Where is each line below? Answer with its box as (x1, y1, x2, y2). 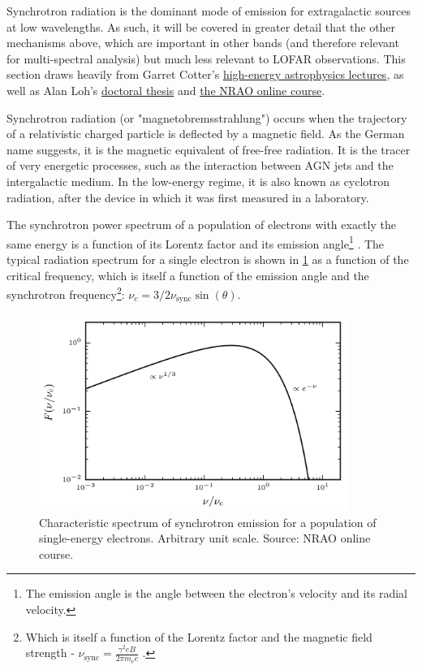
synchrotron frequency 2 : (6, 283, 125, 302)
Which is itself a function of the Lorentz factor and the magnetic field (25, 628, 372, 645)
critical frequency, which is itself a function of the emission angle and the (6, 266, 369, 283)
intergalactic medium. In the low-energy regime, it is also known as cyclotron (6, 172, 390, 189)
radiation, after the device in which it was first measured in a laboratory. (6, 188, 369, 205)
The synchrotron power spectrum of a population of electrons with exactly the (6, 216, 396, 233)
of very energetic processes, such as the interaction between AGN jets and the (6, 157, 394, 174)
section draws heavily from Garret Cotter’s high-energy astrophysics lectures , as (6, 66, 404, 83)
